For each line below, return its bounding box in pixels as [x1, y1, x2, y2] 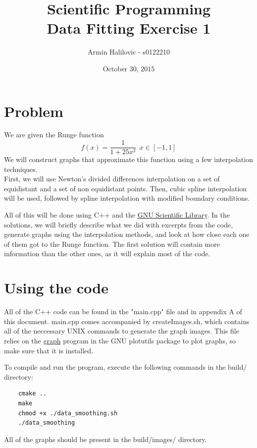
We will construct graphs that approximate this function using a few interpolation [4, 154, 253, 165]
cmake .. [18, 390, 47, 397]
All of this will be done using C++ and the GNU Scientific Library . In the [4, 210, 230, 220]
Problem [4, 101, 63, 121]
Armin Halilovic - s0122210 [88, 47, 170, 57]
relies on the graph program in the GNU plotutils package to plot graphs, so [4, 335, 236, 345]
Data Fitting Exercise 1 [47, 18, 211, 38]
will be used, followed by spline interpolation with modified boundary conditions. [4, 193, 250, 203]
